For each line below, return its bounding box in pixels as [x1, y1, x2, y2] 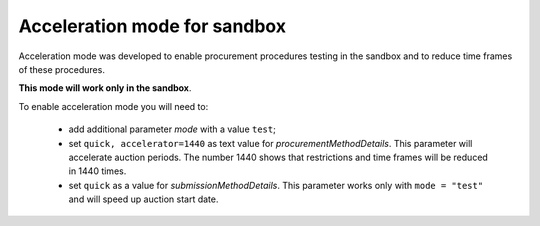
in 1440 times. [68, 165, 127, 177]
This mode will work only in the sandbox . [18, 82, 192, 94]
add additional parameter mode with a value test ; [68, 123, 277, 135]
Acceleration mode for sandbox [18, 15, 287, 37]
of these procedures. [18, 63, 105, 75]
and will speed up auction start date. [68, 193, 219, 205]
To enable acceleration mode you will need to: [18, 100, 209, 112]
